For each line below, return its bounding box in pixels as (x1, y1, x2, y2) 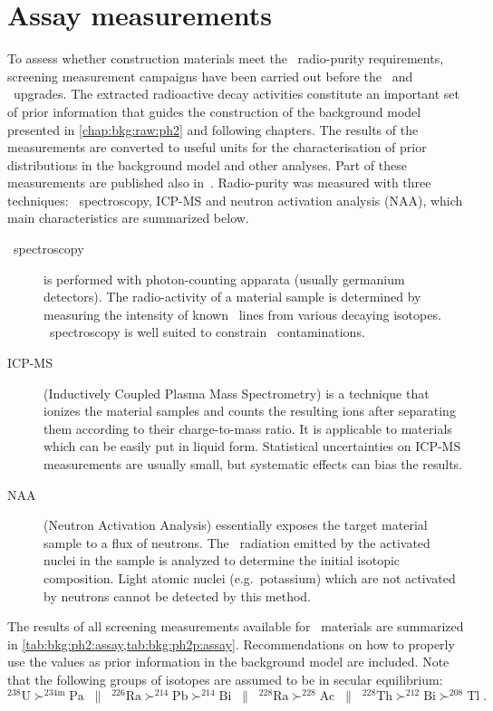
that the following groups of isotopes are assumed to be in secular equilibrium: (7, 669, 443, 688)
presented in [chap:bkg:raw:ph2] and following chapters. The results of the (7, 120, 419, 139)
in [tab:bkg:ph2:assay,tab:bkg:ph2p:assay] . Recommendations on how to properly (7, 634, 455, 653)
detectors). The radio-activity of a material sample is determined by (43, 287, 421, 306)
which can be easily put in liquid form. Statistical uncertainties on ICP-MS (43, 437, 461, 456)
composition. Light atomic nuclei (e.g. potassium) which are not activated (43, 568, 456, 587)
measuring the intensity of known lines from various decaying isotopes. (43, 304, 441, 323)
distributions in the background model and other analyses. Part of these (7, 155, 407, 174)
